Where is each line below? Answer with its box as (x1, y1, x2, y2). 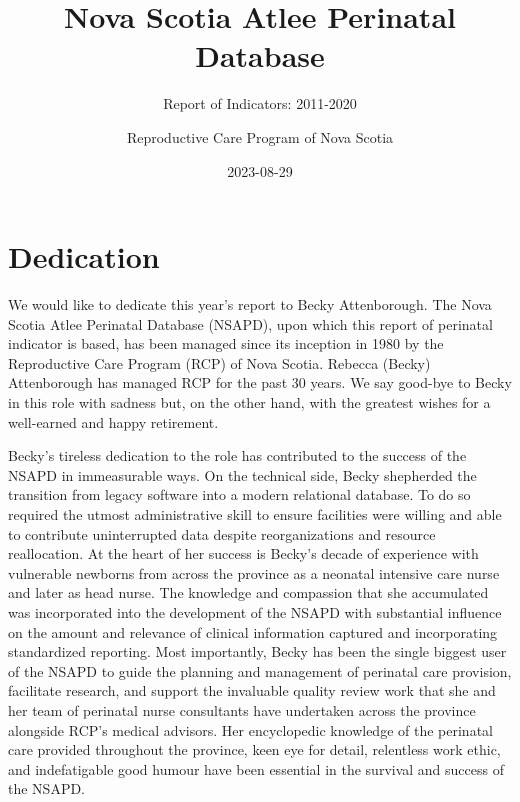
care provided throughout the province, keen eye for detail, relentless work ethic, (8, 739, 501, 760)
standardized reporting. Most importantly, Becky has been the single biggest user (8, 641, 507, 662)
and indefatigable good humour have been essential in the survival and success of (8, 758, 504, 779)
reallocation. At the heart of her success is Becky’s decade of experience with (8, 543, 479, 564)
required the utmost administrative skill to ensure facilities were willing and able (8, 503, 502, 524)
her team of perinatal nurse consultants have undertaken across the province (8, 699, 476, 720)
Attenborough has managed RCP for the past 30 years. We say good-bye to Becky (8, 372, 512, 393)
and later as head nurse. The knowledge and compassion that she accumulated (8, 582, 489, 603)
